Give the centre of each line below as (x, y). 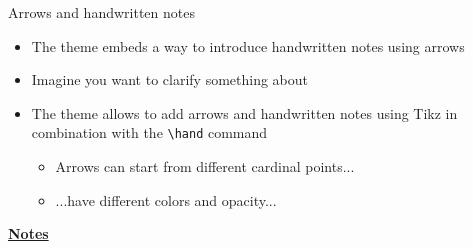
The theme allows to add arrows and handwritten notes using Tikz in (244, 112)
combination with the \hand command (149, 132)
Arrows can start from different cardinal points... (205, 166)
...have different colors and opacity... (166, 199)
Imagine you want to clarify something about (170, 79)
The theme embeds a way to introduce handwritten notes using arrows (248, 45)
